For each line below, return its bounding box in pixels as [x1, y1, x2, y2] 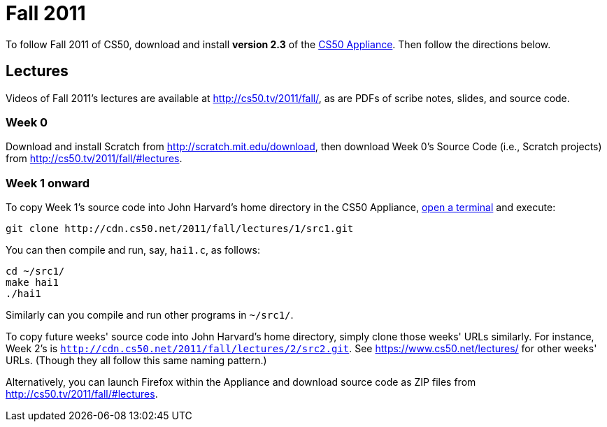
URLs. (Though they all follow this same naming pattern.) [6, 354, 267, 367]
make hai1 [6, 277, 59, 289]
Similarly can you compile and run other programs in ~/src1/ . [6, 309, 294, 321]
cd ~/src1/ [6, 266, 65, 277]
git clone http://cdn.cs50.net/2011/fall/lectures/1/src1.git [6, 223, 354, 235]
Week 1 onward [6, 175, 90, 190]
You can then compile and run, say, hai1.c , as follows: [6, 244, 261, 256]
